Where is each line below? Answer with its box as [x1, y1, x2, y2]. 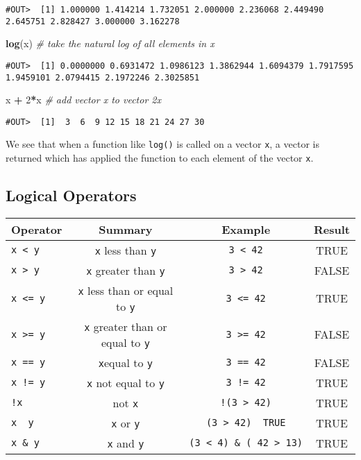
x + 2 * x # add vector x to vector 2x [6, 92, 161, 107]
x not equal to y [86, 374, 165, 391]
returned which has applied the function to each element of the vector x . [6, 151, 314, 165]
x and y [107, 434, 144, 451]
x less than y [94, 241, 157, 258]
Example [221, 221, 271, 237]
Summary [99, 221, 153, 237]
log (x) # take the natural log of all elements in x [6, 36, 215, 51]
